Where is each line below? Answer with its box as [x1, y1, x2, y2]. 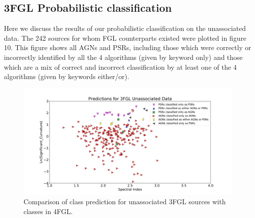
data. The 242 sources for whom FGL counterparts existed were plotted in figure [4, 32, 247, 43]
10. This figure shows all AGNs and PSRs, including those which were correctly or [4, 42, 251, 53]
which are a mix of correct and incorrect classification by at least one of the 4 [4, 61, 237, 72]
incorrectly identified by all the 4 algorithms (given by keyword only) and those [4, 52, 243, 62]
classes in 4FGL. [24, 206, 73, 216]
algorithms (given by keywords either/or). [4, 71, 129, 82]
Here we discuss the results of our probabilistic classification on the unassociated [4, 23, 246, 33]
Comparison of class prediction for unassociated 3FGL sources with [24, 196, 226, 207]
